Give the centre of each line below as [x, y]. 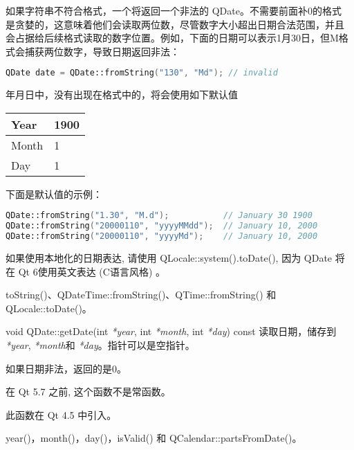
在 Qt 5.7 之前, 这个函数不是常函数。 [88, 391]
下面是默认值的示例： [54, 193]
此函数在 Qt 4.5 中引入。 [61, 414]
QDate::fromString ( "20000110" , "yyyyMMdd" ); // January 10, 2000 [162, 226]
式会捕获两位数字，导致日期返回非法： [93, 51]
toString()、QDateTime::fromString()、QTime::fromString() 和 [141, 295]
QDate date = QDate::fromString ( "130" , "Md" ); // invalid [142, 73]
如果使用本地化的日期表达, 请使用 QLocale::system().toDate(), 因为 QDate [169, 258]
